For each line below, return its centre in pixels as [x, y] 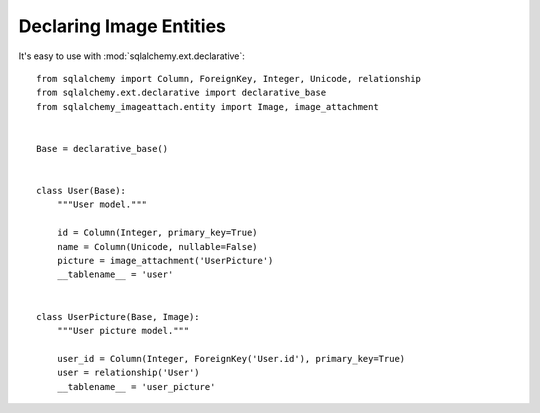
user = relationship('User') [128, 373]
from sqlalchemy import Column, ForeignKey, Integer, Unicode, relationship [229, 78]
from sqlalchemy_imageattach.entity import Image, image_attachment [207, 106]
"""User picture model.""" [123, 330]
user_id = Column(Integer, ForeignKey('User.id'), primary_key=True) [231, 358]
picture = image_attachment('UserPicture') [165, 261]
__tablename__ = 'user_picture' [136, 386]
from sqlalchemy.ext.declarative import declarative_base [181, 93]
